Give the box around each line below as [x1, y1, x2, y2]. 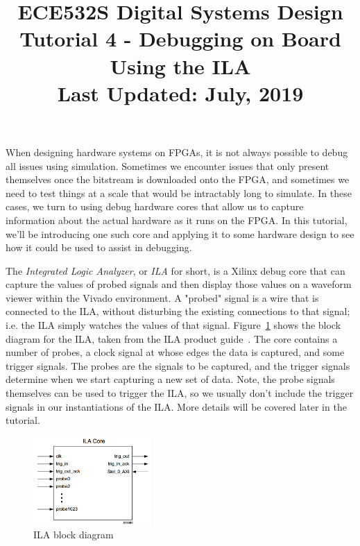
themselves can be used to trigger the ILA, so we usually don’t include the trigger [6, 386, 354, 400]
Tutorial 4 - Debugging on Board [19, 24, 341, 53]
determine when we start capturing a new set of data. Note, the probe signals [6, 372, 335, 386]
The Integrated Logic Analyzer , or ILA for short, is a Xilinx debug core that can [6, 263, 345, 278]
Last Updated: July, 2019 [57, 78, 304, 107]
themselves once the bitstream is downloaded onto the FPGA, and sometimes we [6, 172, 350, 187]
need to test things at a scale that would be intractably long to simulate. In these [6, 185, 352, 200]
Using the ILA [110, 51, 251, 80]
